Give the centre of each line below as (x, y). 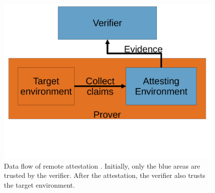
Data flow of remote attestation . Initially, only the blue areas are (102, 165)
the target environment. (40, 184)
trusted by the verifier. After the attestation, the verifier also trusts (105, 175)
